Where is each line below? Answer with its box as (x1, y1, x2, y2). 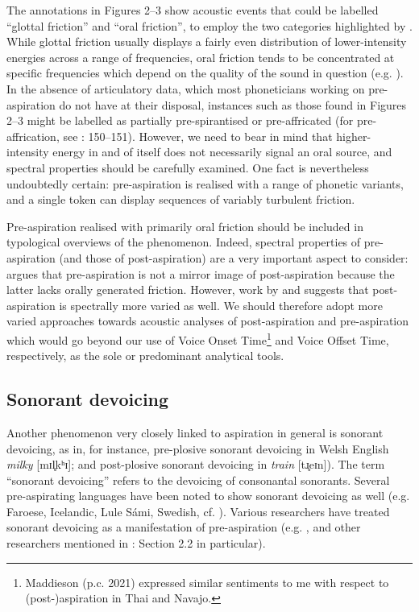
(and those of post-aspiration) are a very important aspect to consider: (59, 249, 409, 266)
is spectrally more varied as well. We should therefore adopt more (59, 296, 383, 313)
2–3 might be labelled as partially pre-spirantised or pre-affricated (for (6, 112, 354, 129)
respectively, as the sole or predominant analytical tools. (6, 347, 284, 364)
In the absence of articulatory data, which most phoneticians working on (6, 80, 365, 97)
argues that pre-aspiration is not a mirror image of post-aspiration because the (6, 265, 395, 282)
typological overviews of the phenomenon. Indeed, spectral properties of (6, 234, 361, 250)
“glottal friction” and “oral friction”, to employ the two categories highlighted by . (6, 17, 413, 34)
